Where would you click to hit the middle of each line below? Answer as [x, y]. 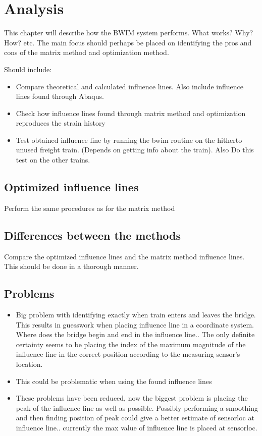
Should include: [28, 69]
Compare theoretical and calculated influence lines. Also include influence [129, 86]
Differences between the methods [93, 235]
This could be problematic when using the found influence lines [114, 381]
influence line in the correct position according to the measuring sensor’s [128, 354]
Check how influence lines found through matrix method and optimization [131, 113]
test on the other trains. [53, 160]
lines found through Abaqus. [60, 96]
